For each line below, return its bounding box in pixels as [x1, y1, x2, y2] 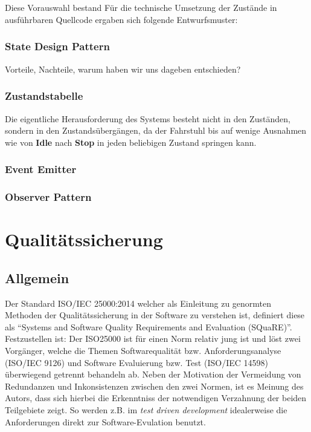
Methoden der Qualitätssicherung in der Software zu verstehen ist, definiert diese [5, 309, 305, 321]
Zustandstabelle [5, 88, 83, 103]
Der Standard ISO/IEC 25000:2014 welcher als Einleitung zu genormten [5, 296, 272, 309]
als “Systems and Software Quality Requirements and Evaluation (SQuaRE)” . [5, 320, 292, 333]
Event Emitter [5, 162, 77, 177]
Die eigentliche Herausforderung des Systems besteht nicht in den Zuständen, [5, 112, 290, 125]
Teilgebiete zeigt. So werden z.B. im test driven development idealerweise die [5, 403, 287, 416]
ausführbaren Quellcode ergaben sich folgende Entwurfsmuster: [5, 13, 238, 25]
